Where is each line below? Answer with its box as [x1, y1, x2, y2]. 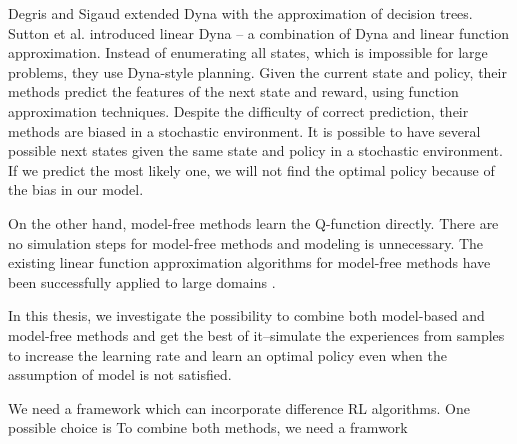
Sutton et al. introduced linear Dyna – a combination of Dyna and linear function [8, 22, 510, 43]
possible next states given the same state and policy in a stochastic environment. [8, 140, 503, 161]
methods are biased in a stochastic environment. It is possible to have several [8, 120, 481, 141]
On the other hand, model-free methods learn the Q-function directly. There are [8, 212, 499, 233]
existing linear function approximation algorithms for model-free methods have [8, 252, 491, 273]
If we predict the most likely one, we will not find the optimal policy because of [8, 159, 495, 180]
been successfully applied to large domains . [8, 271, 276, 292]
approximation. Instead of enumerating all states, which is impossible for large [8, 42, 488, 63]
